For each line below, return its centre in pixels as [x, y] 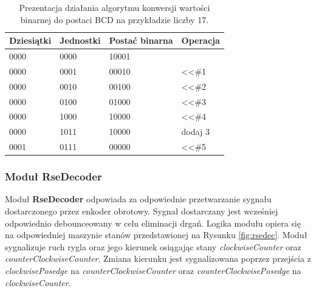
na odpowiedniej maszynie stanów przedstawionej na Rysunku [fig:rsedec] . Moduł [156, 235]
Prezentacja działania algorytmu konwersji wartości [115, 7]
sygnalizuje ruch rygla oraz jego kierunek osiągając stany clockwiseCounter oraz [153, 246]
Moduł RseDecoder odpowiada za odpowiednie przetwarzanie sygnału [138, 199]
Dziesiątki [30, 40]
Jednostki [80, 40]
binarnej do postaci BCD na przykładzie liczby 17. [115, 19]
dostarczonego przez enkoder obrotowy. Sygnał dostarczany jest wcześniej [142, 211]
